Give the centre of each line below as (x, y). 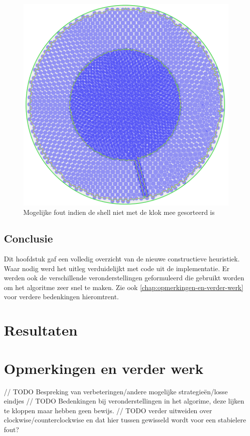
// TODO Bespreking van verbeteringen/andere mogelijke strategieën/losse (116, 391)
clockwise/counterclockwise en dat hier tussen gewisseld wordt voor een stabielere (125, 420)
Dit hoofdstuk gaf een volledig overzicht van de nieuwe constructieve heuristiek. (122, 259)
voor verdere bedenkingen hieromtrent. (62, 297)
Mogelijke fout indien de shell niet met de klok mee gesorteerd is (119, 212)
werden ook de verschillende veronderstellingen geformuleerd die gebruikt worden (124, 278)
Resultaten (41, 330)
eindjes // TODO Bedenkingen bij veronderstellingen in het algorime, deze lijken (124, 401)
